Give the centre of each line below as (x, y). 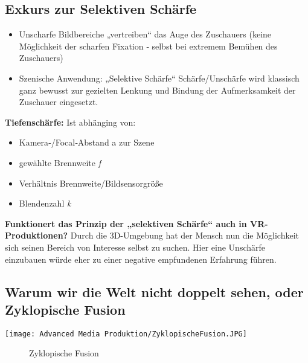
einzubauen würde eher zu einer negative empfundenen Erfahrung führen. (141, 259)
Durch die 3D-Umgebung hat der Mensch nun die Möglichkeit (185, 235)
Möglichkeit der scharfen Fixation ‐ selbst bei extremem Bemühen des (148, 46)
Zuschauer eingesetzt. (59, 102)
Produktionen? (37, 235)
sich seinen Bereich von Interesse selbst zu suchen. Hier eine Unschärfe (135, 247)
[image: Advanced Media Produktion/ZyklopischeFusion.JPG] (126, 334)
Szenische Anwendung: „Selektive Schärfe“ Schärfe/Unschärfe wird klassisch (159, 78)
